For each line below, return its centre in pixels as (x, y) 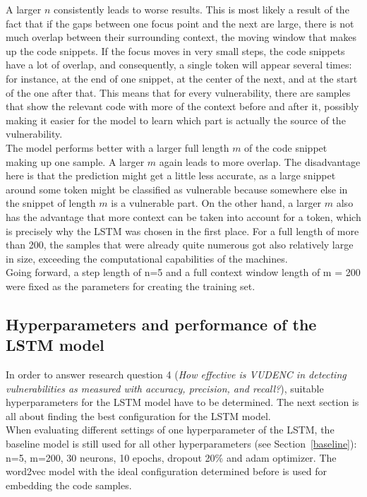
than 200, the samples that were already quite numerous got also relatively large (180, 245)
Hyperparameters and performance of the (161, 324)
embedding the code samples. (69, 485)
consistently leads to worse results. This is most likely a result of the (201, 9)
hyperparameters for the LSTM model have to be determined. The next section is (182, 402)
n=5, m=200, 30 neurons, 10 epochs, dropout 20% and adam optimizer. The (171, 457)
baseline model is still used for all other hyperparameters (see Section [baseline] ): (181, 444)
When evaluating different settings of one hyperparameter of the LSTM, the (170, 430)
